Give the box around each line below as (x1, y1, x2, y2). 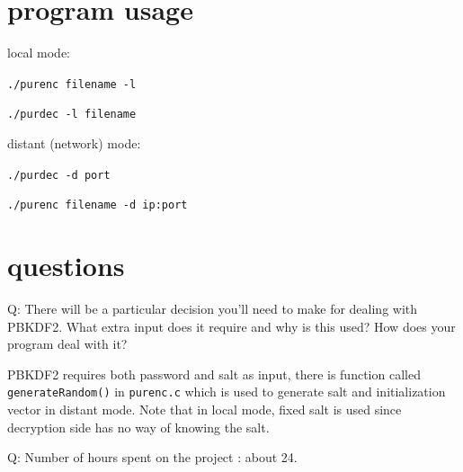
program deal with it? (7, 334, 128, 353)
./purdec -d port (7, 168, 111, 182)
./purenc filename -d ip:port (7, 199, 188, 212)
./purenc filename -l (7, 77, 137, 91)
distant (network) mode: (7, 134, 141, 153)
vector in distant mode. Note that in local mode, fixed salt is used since (7, 400, 402, 419)
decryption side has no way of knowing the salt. (7, 417, 270, 436)
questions (7, 247, 125, 284)
